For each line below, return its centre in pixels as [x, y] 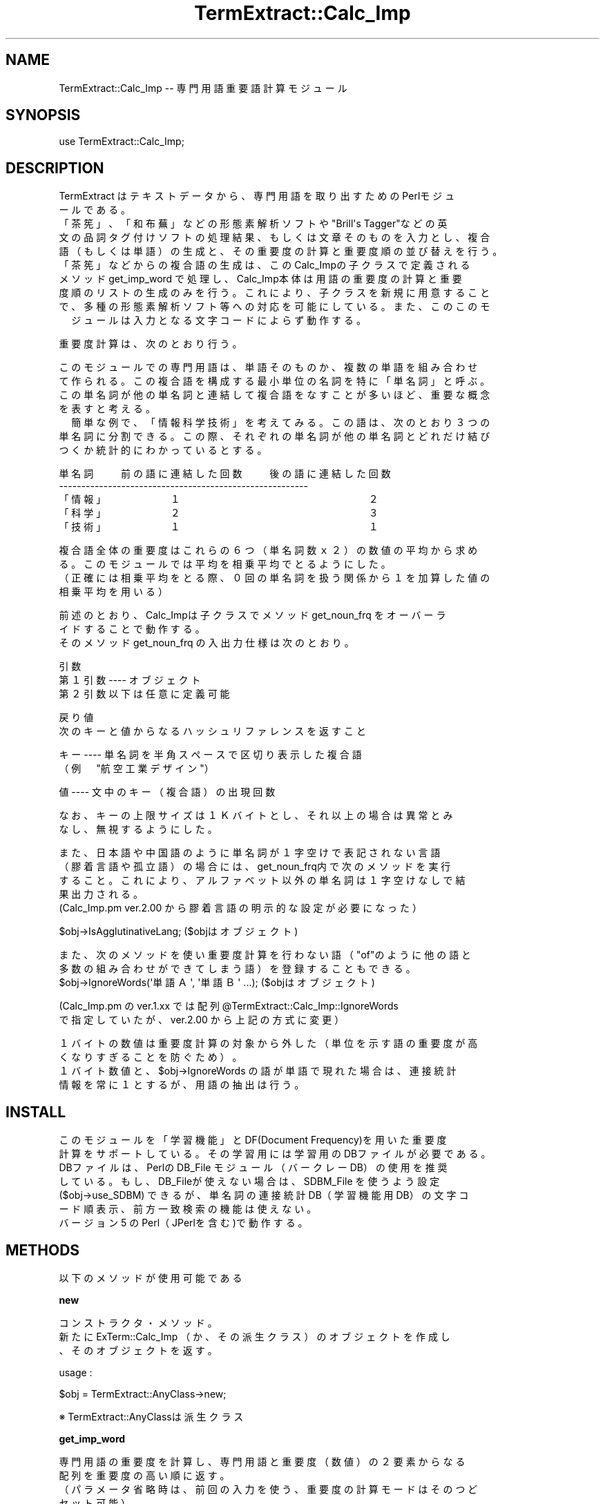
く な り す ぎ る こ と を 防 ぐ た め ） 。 [151, 1057]
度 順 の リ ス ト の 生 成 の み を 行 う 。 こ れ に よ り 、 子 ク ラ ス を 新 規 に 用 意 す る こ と [275, 293]
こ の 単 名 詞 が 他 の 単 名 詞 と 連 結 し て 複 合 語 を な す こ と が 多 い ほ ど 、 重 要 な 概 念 [275, 395]
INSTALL [36, 1112]
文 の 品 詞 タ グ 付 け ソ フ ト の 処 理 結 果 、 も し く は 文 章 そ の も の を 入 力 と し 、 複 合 [275, 238]
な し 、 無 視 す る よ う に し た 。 [138, 829]
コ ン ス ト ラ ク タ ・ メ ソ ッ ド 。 [138, 1322]
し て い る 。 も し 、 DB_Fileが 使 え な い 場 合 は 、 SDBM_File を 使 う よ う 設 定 [249, 1182]
